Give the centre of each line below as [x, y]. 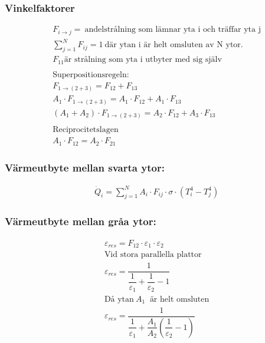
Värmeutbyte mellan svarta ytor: [85, 167]
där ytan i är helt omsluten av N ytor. [174, 45]
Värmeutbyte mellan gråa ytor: [81, 221]
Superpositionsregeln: [91, 75]
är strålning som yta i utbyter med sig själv [143, 60]
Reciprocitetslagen [86, 130]
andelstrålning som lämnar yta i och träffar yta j [173, 30]
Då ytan [119, 299]
